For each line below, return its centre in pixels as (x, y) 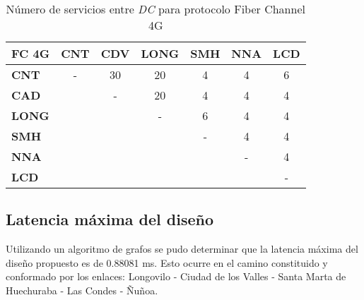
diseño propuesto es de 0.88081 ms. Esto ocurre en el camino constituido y (167, 262)
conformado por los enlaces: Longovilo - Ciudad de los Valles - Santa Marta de (176, 276)
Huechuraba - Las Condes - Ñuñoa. (82, 290)
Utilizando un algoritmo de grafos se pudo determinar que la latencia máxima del (182, 249)
